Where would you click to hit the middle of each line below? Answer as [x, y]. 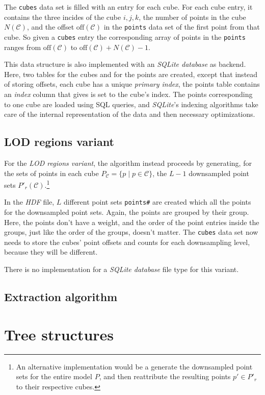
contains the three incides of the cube [63, 17]
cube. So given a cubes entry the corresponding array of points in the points [125, 36]
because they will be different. [51, 252]
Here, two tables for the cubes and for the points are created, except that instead [131, 74]
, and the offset [50, 27]
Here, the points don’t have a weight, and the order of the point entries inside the [132, 222]
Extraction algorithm [61, 297]
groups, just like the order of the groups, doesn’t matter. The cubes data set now [131, 232]
